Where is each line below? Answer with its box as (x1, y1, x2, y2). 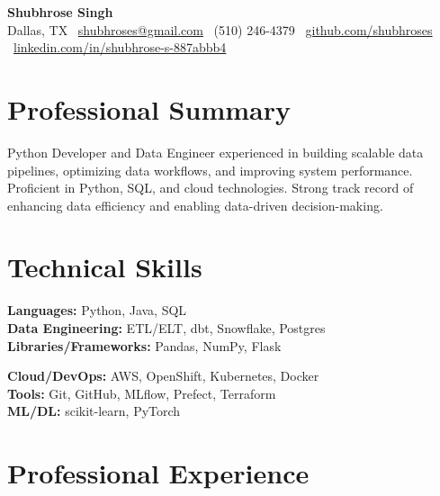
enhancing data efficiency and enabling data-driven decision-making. (7, 195, 383, 214)
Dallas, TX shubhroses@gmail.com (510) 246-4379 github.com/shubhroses (7, 20, 433, 39)
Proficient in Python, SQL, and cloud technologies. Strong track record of (7, 178, 414, 197)
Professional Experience (7, 455, 310, 491)
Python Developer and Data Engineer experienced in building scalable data (7, 142, 424, 161)
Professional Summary (7, 90, 291, 127)
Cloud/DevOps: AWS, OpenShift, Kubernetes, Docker (7, 366, 319, 385)
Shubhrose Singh (7, 3, 113, 21)
